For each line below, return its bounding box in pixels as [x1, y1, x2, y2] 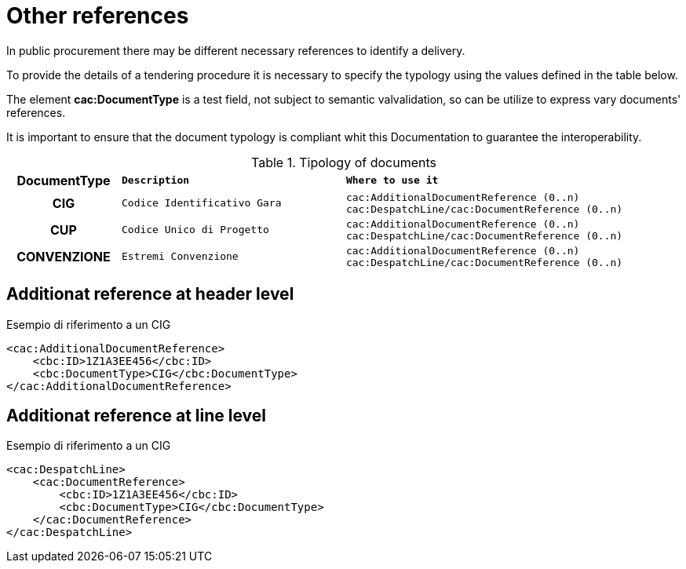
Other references [6, 2, 189, 29]
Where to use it [345, 174, 439, 187]
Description [121, 174, 190, 187]
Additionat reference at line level [6, 406, 267, 426]
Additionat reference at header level [6, 284, 294, 305]
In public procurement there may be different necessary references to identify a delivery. [6, 43, 465, 57]
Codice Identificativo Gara [121, 197, 282, 210]
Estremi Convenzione [121, 250, 239, 263]
